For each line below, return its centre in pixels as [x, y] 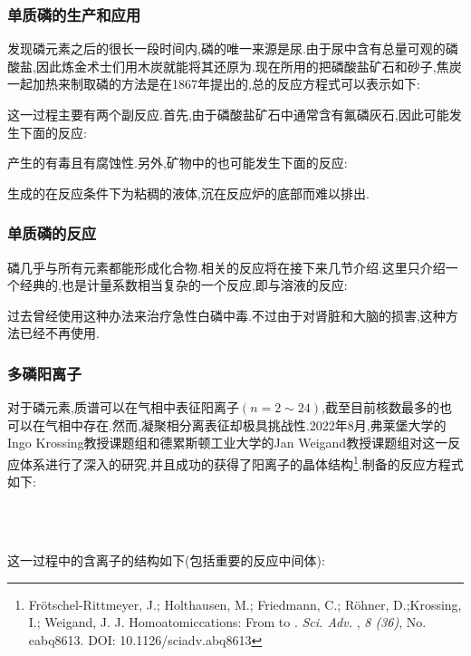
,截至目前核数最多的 [380, 407]
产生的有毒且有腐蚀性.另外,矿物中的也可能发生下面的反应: [178, 163]
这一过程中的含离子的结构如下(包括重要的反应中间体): [166, 560]
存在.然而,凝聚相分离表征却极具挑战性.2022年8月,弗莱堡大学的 [264, 424]
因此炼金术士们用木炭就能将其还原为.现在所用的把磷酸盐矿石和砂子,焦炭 [249, 66]
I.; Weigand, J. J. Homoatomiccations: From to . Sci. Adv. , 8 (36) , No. [227, 622]
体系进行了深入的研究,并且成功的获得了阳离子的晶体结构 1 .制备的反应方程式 [241, 462]
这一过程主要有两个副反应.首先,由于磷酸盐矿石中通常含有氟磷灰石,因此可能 [228, 114]
